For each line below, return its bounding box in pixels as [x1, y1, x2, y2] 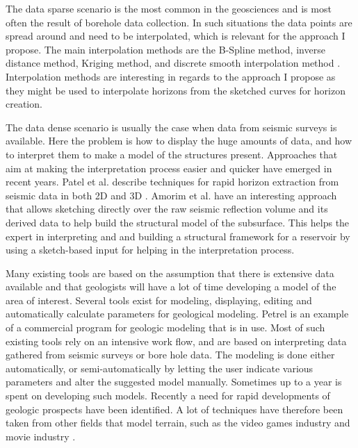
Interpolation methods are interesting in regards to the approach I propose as [6, 69, 336, 83]
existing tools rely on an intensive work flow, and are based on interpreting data [6, 333, 347, 348]
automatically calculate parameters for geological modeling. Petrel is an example [6, 306, 349, 321]
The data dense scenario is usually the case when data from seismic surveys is [6, 119, 337, 134]
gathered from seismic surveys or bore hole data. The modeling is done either [6, 347, 335, 362]
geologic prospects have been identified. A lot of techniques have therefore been [6, 401, 343, 416]
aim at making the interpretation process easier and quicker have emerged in [6, 160, 332, 175]
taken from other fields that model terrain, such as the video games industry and [6, 415, 350, 430]
